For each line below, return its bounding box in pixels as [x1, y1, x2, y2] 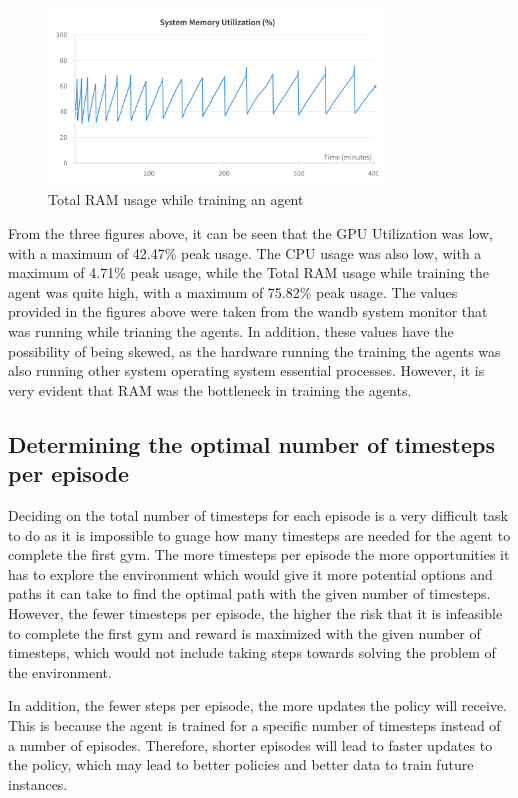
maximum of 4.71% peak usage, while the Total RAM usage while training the [8, 262, 490, 283]
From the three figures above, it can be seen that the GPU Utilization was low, [8, 223, 493, 244]
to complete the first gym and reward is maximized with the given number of [8, 622, 481, 643]
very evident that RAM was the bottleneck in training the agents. [8, 379, 412, 400]
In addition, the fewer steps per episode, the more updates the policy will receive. [8, 695, 507, 716]
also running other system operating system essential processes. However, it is [8, 360, 485, 381]
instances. [8, 773, 68, 794]
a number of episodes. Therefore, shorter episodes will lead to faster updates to [8, 734, 493, 755]
